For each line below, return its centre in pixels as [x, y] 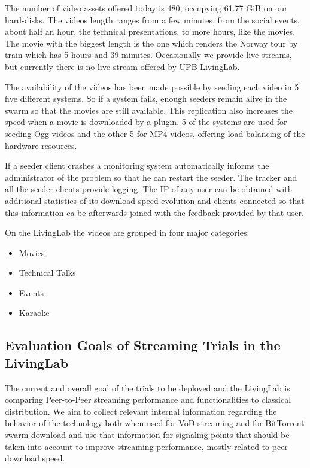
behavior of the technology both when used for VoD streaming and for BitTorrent [155, 423]
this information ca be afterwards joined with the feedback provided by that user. [154, 212]
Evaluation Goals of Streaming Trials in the [143, 345]
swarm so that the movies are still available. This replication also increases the [149, 110]
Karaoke [34, 313]
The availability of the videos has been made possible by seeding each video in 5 [152, 86]
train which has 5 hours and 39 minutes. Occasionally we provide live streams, [148, 55]
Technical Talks [47, 273]
